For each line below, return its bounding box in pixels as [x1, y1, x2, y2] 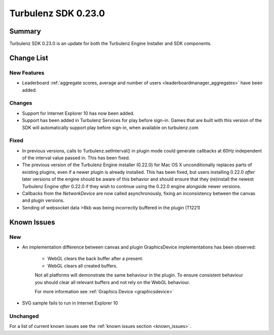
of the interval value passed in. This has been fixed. [22, 155, 130, 161]
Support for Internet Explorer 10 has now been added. [22, 110, 134, 116]
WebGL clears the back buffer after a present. [47, 256, 144, 262]
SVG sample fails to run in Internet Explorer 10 [22, 300, 118, 306]
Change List [9, 53, 48, 62]
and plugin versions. [22, 197, 64, 203]
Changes [9, 100, 32, 107]
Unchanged [9, 313, 39, 320]
